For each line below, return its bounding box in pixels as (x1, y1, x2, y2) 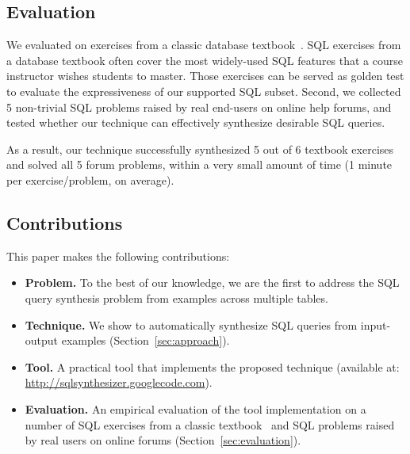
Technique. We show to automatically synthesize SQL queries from (25, 316, 358, 333)
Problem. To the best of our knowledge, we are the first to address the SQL (25, 274, 400, 291)
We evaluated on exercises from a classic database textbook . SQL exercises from (6, 36, 401, 53)
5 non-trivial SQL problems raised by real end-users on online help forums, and (6, 98, 392, 115)
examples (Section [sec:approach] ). (61, 332, 230, 349)
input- (360, 316, 391, 333)
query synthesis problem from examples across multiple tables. (25, 289, 328, 306)
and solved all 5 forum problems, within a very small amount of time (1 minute (6, 156, 393, 173)
